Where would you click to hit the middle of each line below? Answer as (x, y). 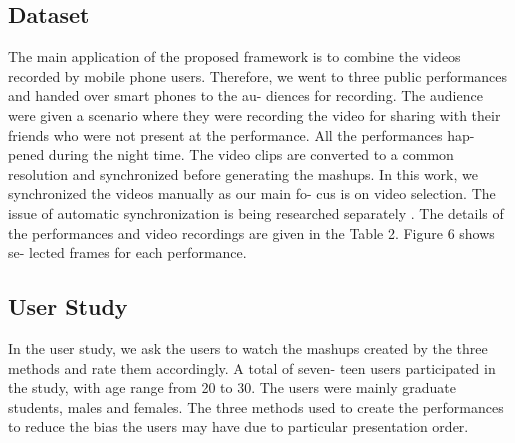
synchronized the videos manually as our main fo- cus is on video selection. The (252, 193)
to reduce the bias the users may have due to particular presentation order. (238, 426)
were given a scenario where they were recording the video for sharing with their (254, 114)
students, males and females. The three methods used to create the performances (256, 406)
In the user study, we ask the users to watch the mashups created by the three (248, 347)
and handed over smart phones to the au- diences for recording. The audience (245, 95)
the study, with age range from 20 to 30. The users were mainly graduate (232, 387)
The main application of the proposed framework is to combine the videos (234, 56)
